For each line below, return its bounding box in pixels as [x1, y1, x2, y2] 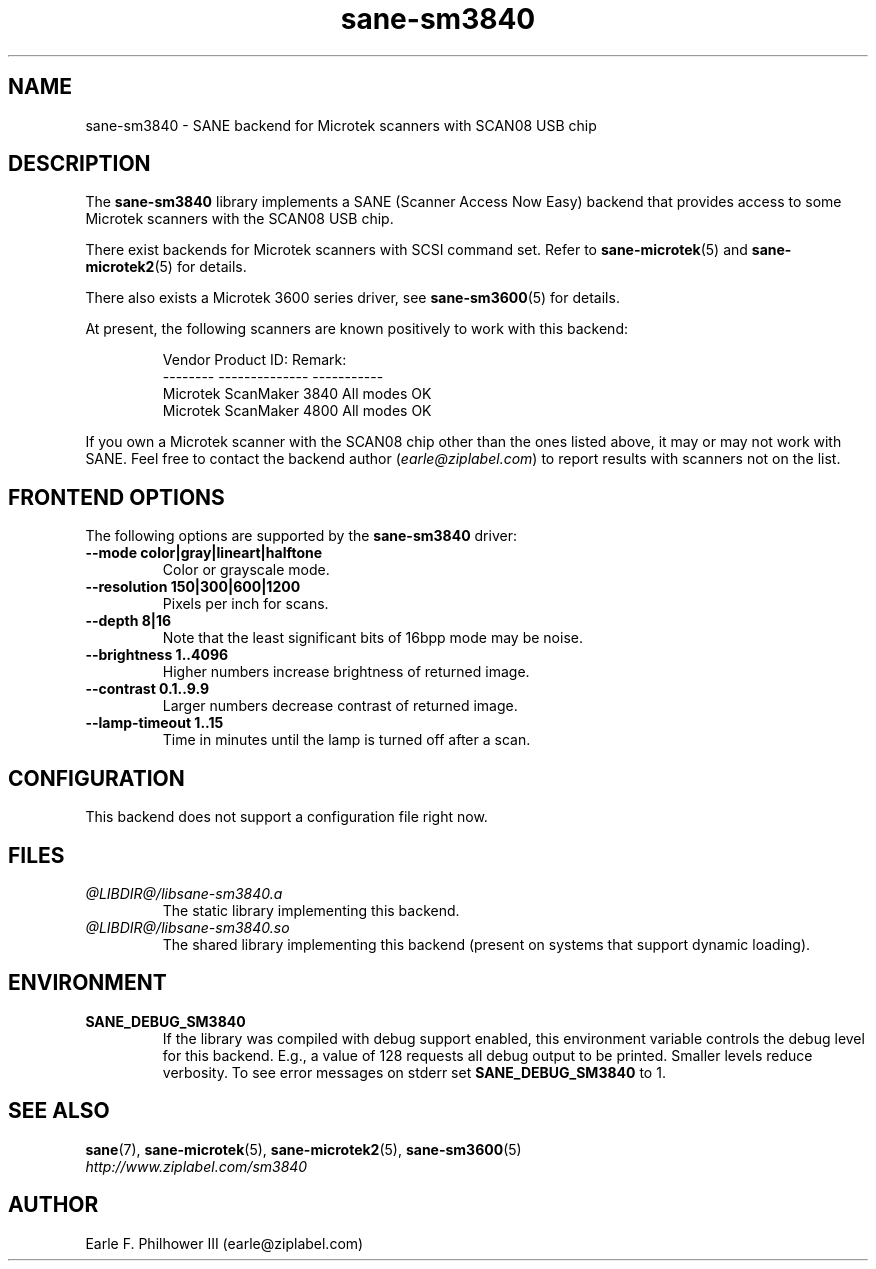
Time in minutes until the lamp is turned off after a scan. [162, 731, 531, 749]
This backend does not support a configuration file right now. [85, 808, 488, 826]
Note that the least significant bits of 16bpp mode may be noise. [162, 629, 583, 647]
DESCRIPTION [8, 151, 151, 177]
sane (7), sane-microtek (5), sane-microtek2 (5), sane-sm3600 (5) [85, 1140, 522, 1158]
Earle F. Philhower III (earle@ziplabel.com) [85, 1234, 364, 1252]
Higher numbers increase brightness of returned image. [162, 663, 530, 681]
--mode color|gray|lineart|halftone [85, 544, 323, 562]
